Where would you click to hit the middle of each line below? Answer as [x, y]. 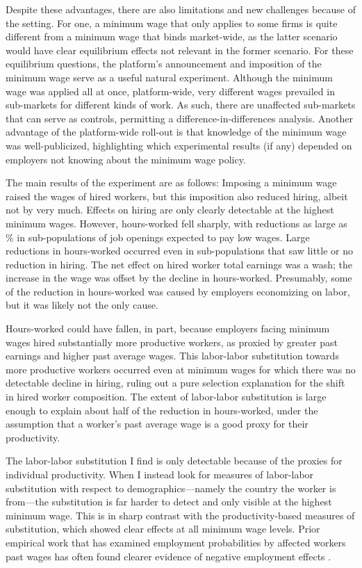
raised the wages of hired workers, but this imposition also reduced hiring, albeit [177, 196]
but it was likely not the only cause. [82, 305]
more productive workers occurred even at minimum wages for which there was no [181, 369]
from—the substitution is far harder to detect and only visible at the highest [169, 502]
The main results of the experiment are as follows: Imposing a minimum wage [171, 182]
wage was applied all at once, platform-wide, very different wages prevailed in [170, 91]
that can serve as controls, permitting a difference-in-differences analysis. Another [179, 118]
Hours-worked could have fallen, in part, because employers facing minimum [168, 328]
